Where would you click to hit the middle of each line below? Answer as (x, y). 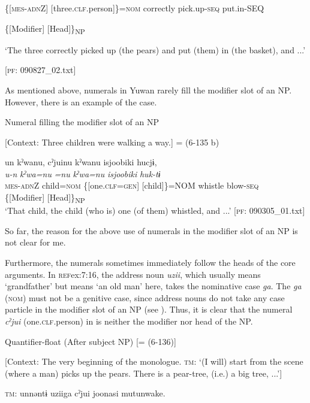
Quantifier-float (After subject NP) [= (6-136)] (91, 341)
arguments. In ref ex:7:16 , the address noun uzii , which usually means (133, 274)
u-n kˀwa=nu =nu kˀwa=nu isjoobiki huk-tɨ (83, 173)
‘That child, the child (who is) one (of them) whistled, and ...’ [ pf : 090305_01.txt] (155, 210)
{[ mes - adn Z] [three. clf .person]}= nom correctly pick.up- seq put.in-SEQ (135, 8)
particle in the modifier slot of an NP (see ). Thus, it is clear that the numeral (149, 309)
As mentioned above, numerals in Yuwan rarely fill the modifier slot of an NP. (148, 90)
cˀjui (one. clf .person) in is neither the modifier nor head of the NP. (129, 321)
